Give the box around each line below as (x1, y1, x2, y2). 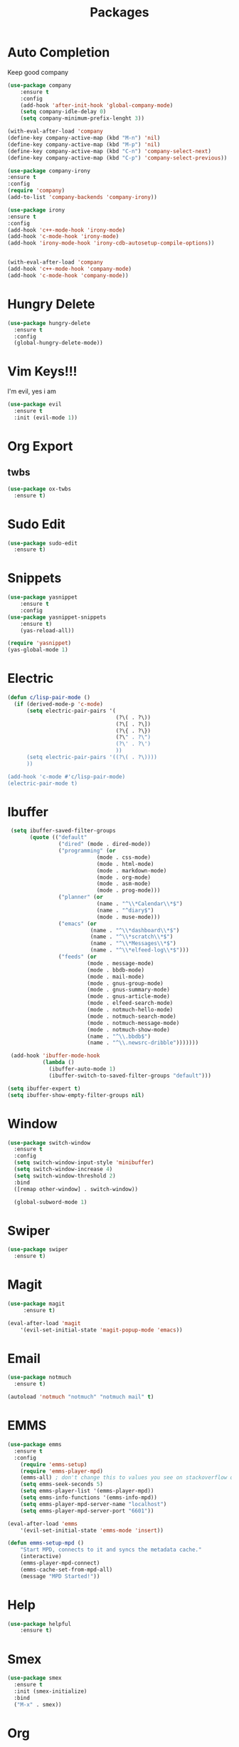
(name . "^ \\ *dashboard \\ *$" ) (90, 927, 180, 934)
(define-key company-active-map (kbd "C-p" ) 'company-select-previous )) (7, 154, 228, 161)
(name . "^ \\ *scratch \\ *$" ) (90, 933, 174, 941)
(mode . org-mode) (96, 874, 152, 881)
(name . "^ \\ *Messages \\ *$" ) (90, 940, 176, 947)
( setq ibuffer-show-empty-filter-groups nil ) (7, 1091, 144, 1098)
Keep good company (7, 68, 69, 76)
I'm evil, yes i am (7, 387, 57, 396)
